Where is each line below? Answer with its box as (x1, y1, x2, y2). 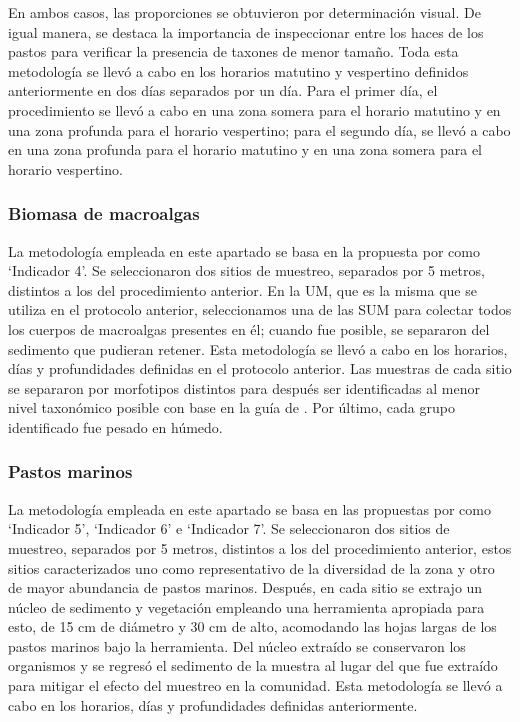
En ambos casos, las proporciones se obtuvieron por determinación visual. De (8, 2, 481, 22)
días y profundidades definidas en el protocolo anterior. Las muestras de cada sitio (8, 358, 512, 379)
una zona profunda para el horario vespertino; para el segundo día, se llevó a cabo (8, 119, 511, 140)
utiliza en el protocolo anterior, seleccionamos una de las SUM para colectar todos (8, 299, 512, 320)
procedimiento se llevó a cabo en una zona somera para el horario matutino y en (8, 99, 501, 120)
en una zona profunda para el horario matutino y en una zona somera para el (8, 139, 483, 160)
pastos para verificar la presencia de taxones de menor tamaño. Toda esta (8, 41, 459, 62)
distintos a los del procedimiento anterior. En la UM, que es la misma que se (8, 279, 477, 300)
